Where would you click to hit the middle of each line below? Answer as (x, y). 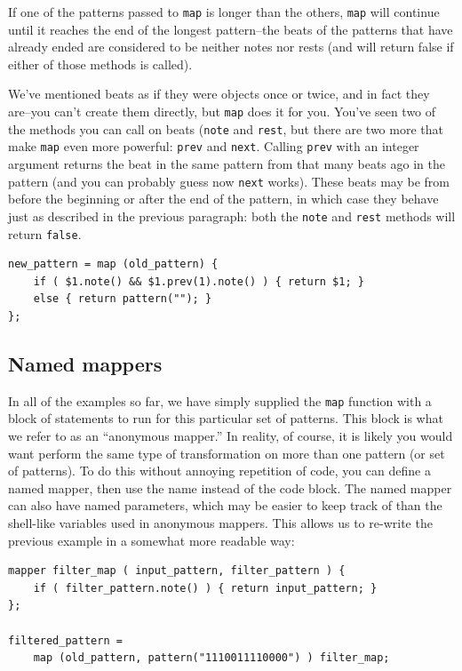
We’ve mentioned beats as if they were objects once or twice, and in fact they (219, 94)
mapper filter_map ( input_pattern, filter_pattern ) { (177, 571)
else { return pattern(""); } (123, 299)
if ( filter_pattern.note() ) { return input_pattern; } (205, 588)
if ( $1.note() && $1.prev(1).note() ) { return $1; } (199, 281)
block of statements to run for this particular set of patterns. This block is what (226, 418)
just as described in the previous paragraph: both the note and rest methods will (232, 216)
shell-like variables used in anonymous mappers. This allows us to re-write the (220, 522)
